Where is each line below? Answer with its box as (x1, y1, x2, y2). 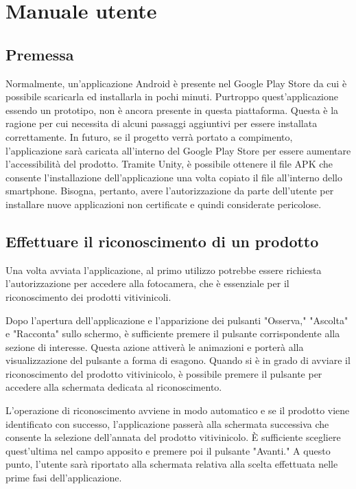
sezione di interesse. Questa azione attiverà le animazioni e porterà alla (5, 339, 304, 354)
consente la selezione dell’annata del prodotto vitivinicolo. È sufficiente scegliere (5, 430, 341, 444)
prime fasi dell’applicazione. (5, 470, 122, 485)
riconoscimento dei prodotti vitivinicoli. (5, 289, 171, 304)
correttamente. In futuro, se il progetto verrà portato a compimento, (5, 129, 293, 144)
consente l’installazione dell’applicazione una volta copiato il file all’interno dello (5, 170, 343, 184)
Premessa (5, 43, 74, 65)
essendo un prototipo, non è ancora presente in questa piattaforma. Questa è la (5, 102, 339, 117)
